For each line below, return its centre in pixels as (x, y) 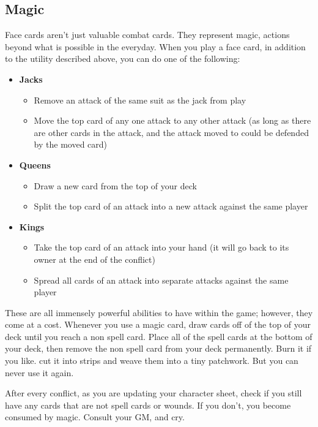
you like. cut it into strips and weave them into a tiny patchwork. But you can (152, 361)
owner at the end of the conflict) (94, 259)
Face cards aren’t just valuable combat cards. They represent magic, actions (147, 35)
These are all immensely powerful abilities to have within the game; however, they (159, 312)
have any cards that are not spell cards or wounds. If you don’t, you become (148, 405)
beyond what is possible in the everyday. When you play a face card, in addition (155, 46)
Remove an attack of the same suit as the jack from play (140, 100)
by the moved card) (71, 144)
